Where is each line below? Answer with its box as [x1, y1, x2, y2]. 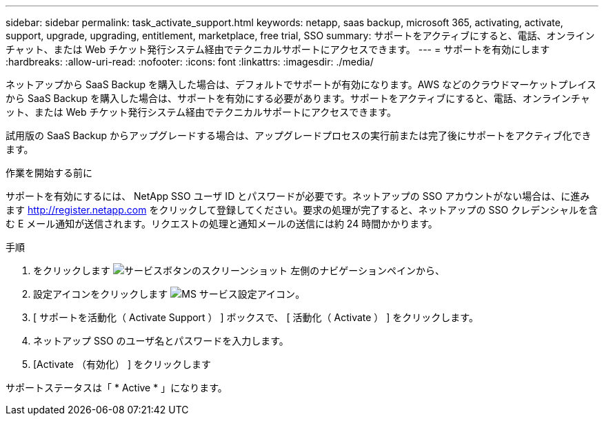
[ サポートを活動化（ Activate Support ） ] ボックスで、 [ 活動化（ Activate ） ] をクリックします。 [33, 311, 479, 323]
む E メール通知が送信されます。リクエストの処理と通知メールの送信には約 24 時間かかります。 [6, 218, 438, 229]
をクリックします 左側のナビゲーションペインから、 [33, 265, 445, 276]
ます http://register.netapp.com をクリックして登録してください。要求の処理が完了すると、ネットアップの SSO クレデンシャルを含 [6, 204, 598, 216]
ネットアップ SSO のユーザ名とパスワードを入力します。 [33, 335, 289, 347]
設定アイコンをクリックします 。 [33, 288, 305, 300]
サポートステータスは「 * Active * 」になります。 [6, 382, 228, 393]
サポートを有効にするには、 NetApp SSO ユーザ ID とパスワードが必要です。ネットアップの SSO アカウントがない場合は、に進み [6, 190, 590, 202]
